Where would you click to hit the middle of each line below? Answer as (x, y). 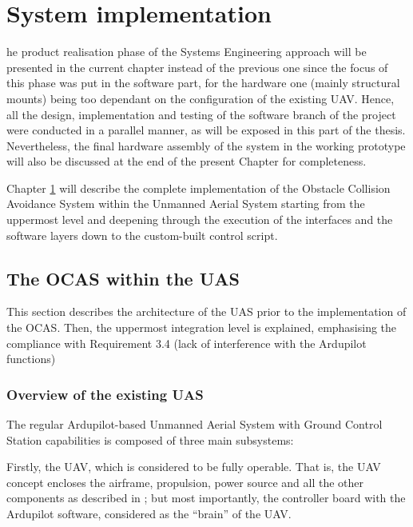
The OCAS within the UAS (123, 278)
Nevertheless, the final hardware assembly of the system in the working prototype (206, 145)
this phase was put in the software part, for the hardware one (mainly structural (203, 83)
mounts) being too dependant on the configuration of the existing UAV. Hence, (201, 98)
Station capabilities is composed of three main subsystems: (150, 439)
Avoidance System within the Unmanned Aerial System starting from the (186, 204)
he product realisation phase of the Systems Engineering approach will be (187, 52)
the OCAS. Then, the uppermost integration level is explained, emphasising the (202, 327)
